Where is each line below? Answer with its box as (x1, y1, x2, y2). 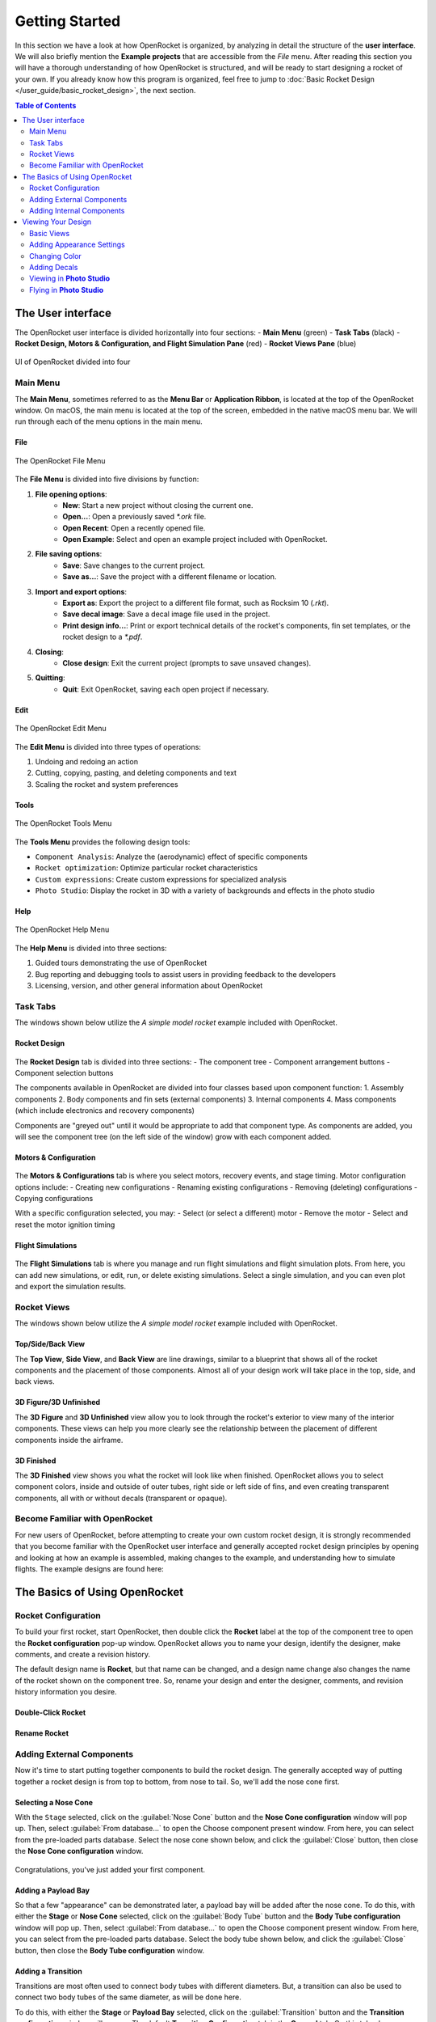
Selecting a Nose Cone (15, 1797, 93, 1807)
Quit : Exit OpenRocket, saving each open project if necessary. (62, 684, 270, 694)
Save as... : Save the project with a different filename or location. (62, 572, 277, 582)
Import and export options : (35, 586, 128, 596)
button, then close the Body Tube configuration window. (15, 1945, 205, 1955)
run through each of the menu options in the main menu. (15, 417, 203, 426)
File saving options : (35, 549, 103, 559)
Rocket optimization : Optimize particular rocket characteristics (35, 863, 258, 873)
